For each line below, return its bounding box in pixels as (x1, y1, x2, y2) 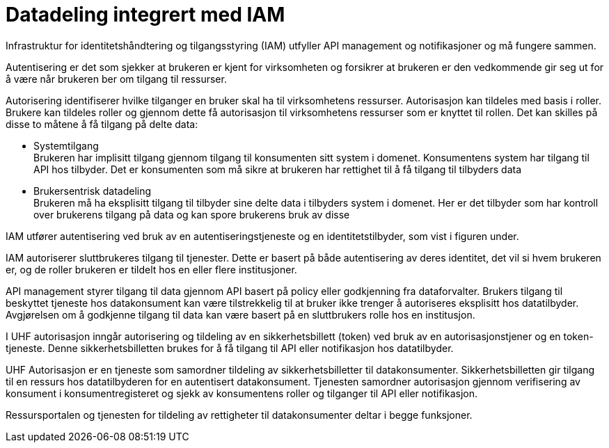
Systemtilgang (33, 139, 99, 152)
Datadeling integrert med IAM (6, 3, 285, 26)
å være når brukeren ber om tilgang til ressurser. (6, 72, 227, 85)
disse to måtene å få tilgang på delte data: (6, 118, 198, 130)
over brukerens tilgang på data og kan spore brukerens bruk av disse (33, 208, 350, 221)
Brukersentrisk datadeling (33, 184, 152, 197)
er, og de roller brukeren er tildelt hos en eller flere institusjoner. (6, 263, 297, 275)
